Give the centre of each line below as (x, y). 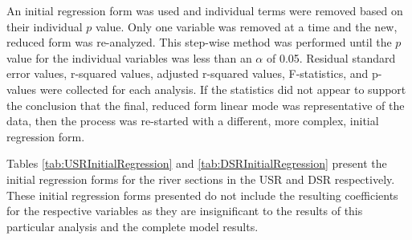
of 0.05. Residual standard (331, 57)
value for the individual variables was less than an (129, 57)
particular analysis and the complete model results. (133, 226)
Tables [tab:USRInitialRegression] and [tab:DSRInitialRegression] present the (197, 163)
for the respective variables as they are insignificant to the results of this (185, 211)
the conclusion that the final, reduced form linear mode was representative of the (206, 105)
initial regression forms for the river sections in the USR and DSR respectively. (201, 179)
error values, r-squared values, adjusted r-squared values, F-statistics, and (188, 73)
